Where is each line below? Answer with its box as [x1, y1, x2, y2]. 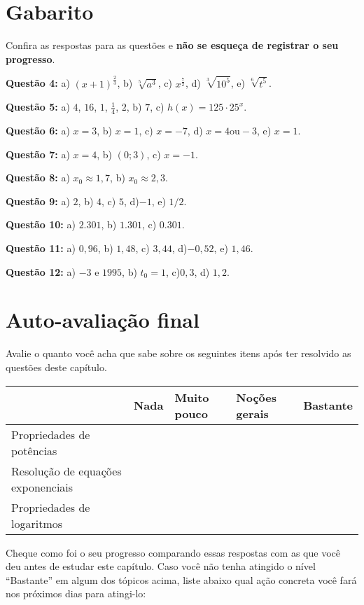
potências [11, 442, 57, 459]
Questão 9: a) [6, 193, 70, 208]
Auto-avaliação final [6, 305, 199, 334]
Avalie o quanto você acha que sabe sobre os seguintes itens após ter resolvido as [6, 346, 351, 361]
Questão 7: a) [6, 146, 70, 161]
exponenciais [11, 478, 73, 495]
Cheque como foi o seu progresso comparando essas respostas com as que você [6, 545, 340, 559]
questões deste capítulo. [6, 359, 107, 374]
